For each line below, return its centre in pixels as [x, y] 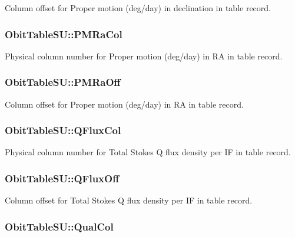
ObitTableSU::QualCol [59, 226]
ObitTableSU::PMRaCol [64, 34]
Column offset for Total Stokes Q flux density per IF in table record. [129, 200]
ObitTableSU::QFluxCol [63, 130]
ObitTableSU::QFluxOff [62, 178]
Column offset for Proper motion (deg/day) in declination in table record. [138, 8]
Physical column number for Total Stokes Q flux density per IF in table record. [148, 152]
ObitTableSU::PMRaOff [63, 82]
